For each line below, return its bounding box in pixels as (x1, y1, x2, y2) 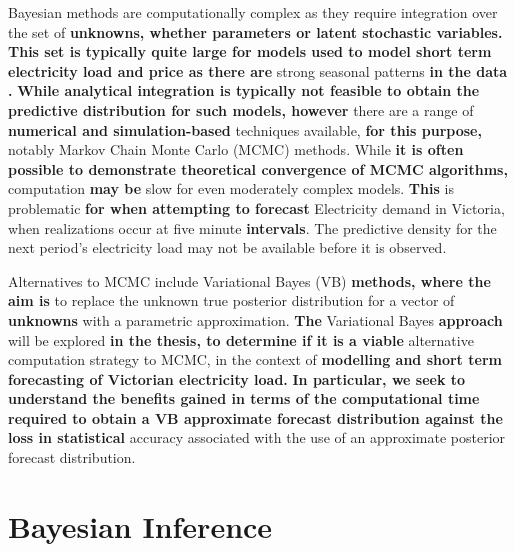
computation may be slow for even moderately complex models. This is (8, 178, 454, 199)
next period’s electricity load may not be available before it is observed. (8, 237, 447, 258)
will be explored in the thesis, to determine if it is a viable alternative (8, 329, 474, 350)
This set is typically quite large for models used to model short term (8, 41, 492, 62)
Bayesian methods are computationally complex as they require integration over (8, 2, 498, 22)
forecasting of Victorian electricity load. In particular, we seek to (8, 368, 466, 389)
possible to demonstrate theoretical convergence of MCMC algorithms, (8, 158, 508, 179)
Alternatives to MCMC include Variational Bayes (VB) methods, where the (8, 270, 491, 291)
